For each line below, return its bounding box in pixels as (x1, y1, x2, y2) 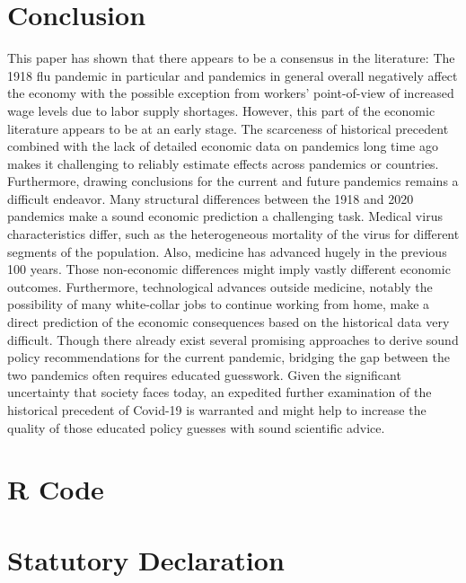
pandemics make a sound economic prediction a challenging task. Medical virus (7, 207, 443, 225)
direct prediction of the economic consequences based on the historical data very (7, 313, 450, 331)
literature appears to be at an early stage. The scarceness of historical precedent (7, 119, 449, 137)
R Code (7, 471, 104, 508)
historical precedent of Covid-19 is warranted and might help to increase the (7, 401, 426, 419)
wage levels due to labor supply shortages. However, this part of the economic (7, 101, 435, 119)
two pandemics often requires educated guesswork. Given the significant (7, 365, 401, 384)
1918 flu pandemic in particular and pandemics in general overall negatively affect (7, 66, 458, 84)
